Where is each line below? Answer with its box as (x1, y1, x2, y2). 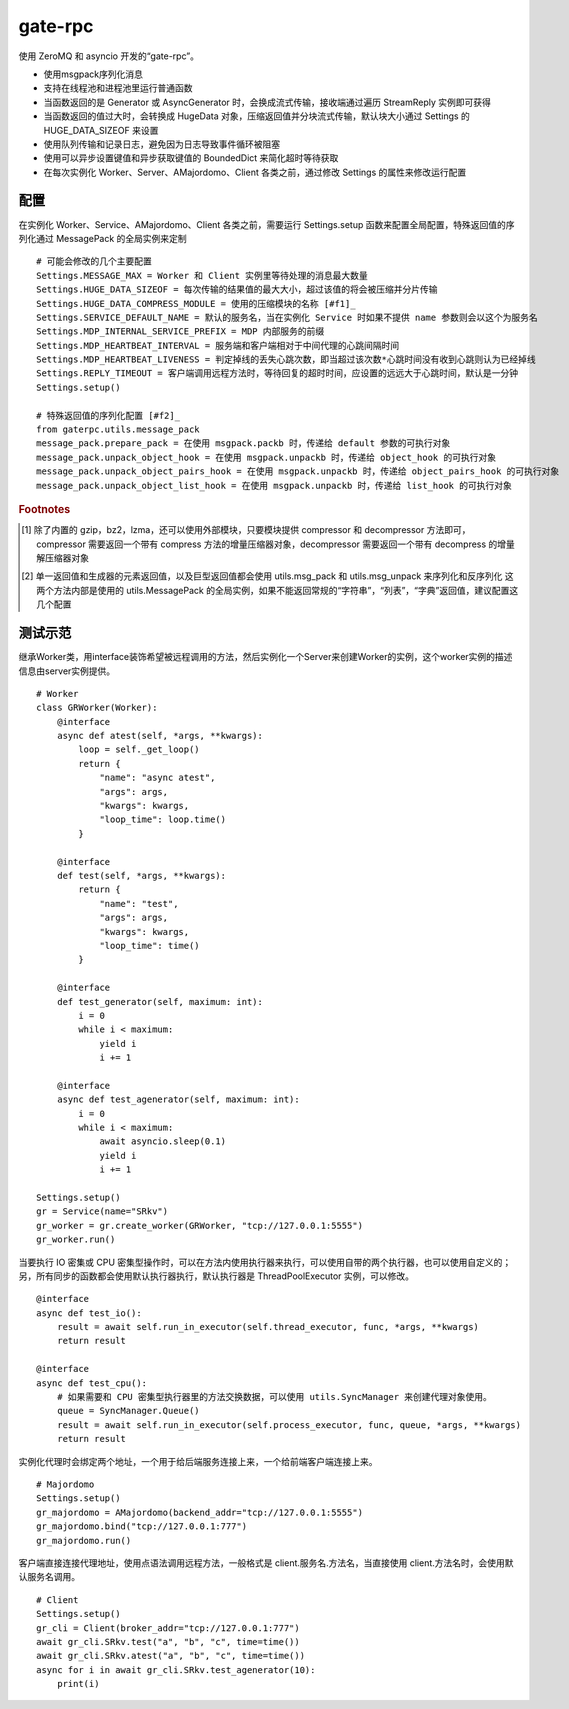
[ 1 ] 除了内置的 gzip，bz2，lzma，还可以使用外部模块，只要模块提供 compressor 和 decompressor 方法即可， (21, 524, 471, 536)
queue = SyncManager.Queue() (56, 1405, 200, 1417)
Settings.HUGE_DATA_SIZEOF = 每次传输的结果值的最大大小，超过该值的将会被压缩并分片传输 (36, 284, 439, 295)
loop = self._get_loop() (78, 744, 200, 755)
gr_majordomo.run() (36, 1535, 132, 1546)
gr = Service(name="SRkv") (36, 1206, 169, 1217)
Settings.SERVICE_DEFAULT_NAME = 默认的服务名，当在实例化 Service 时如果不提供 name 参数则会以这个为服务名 (36, 311, 539, 323)
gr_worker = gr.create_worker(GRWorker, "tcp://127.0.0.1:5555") (36, 1220, 364, 1231)
